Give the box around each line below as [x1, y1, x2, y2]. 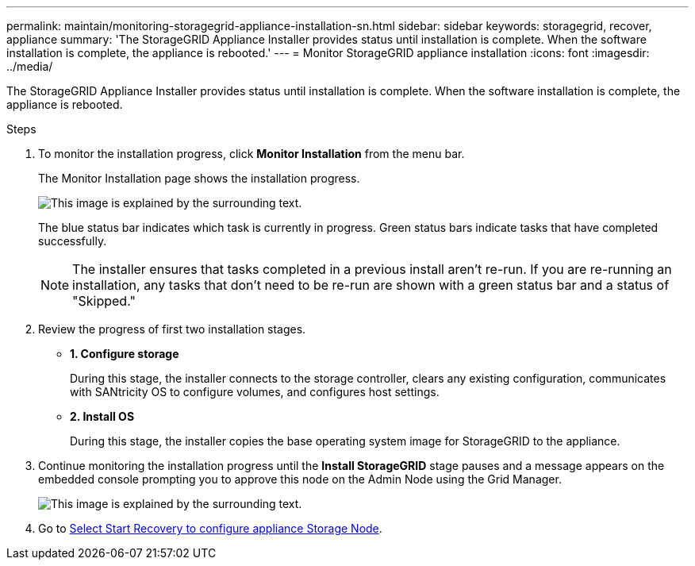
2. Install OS [70, 410, 135, 423]
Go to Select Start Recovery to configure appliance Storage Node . [38, 522, 382, 535]
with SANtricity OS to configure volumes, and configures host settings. [70, 385, 440, 399]
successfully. [38, 234, 107, 248]
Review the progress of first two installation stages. [38, 322, 306, 336]
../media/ [6, 60, 53, 73]
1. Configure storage [70, 347, 179, 360]
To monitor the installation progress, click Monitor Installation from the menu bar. [38, 147, 465, 160]
